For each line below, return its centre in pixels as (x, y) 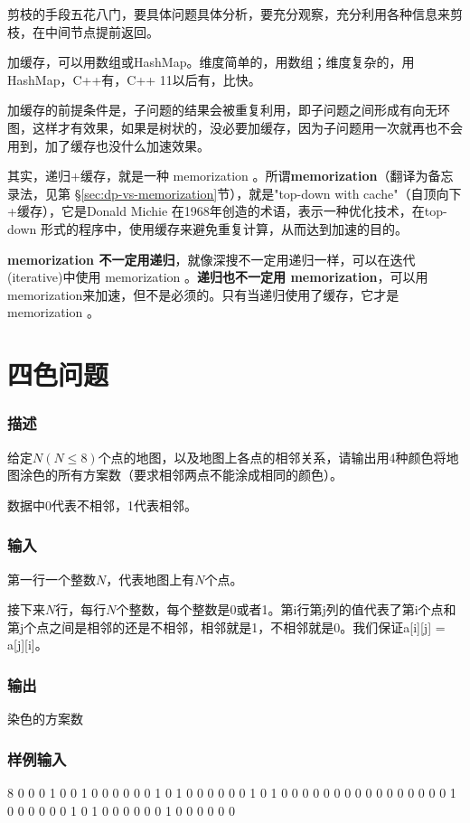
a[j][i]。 (28, 645)
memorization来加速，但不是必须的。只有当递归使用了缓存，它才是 (203, 294)
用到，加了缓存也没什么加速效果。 (108, 145)
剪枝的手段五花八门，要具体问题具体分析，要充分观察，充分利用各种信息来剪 (235, 14)
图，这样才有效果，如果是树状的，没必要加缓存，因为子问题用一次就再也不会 (235, 127)
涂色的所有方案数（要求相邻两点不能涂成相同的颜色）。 (181, 475)
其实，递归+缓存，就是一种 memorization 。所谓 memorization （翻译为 (218, 176)
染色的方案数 (45, 719)
